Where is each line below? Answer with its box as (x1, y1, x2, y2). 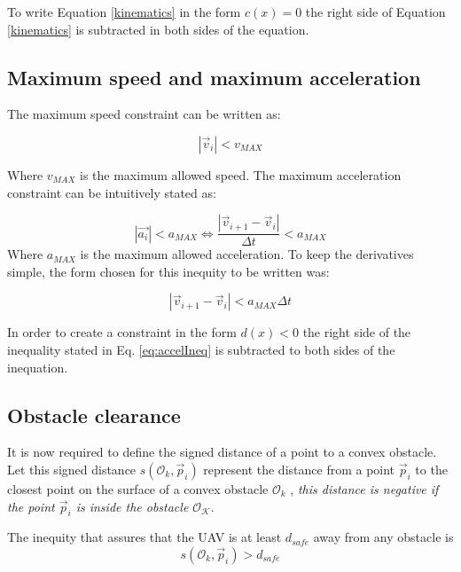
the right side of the (302, 323, 411, 341)
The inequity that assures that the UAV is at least (7, 528, 282, 546)
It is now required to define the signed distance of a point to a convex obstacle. (7, 443, 437, 461)
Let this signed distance (7, 459, 137, 478)
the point (7, 497, 55, 515)
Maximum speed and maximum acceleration (7, 63, 421, 90)
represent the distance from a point (203, 459, 395, 478)
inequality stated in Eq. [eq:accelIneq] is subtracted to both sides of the (7, 340, 395, 358)
